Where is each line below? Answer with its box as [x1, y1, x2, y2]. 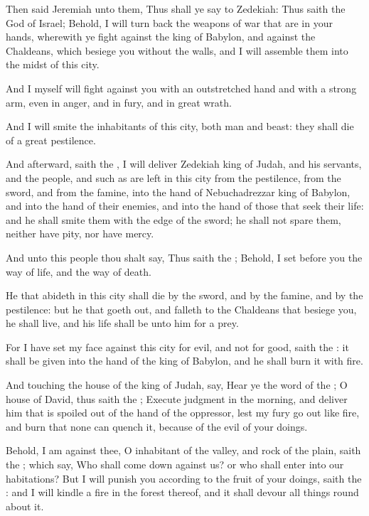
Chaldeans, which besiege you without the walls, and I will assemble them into [6, 43, 348, 58]
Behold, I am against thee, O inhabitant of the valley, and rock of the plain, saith [6, 443, 361, 458]
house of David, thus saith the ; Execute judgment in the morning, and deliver [6, 391, 348, 406]
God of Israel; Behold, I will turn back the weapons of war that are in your [6, 15, 333, 30]
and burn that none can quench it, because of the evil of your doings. [6, 419, 308, 434]
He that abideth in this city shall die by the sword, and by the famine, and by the [6, 288, 363, 303]
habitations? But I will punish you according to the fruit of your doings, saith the [6, 471, 362, 485]
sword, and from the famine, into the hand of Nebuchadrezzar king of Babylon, [6, 184, 351, 199]
